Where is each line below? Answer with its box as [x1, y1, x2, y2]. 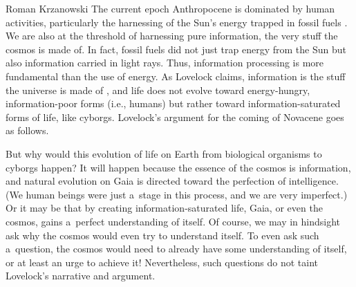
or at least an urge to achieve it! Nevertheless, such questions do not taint [6, 254, 319, 269]
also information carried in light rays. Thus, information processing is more [6, 55, 324, 70]
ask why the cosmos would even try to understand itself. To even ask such [6, 228, 319, 242]
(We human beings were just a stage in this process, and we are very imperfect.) [6, 187, 348, 201]
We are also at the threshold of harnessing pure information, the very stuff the [6, 28, 338, 43]
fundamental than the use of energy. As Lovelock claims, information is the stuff [6, 68, 346, 83]
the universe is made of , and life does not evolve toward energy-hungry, [6, 82, 310, 97]
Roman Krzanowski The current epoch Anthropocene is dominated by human [6, 1, 335, 15]
